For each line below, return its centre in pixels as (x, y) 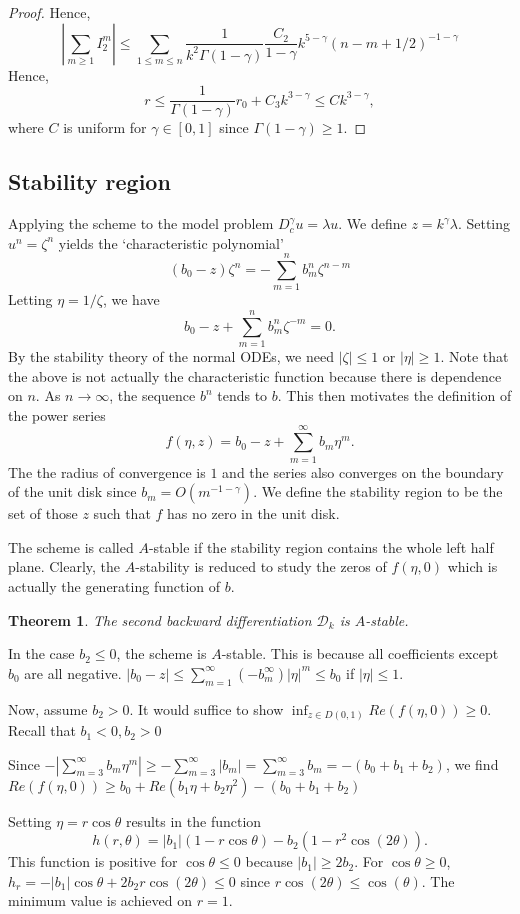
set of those (43, 513)
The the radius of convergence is (107, 471)
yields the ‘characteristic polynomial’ (171, 242)
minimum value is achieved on (100, 900)
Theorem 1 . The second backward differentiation (160, 619)
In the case (41, 653)
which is (472, 566)
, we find (472, 763)
